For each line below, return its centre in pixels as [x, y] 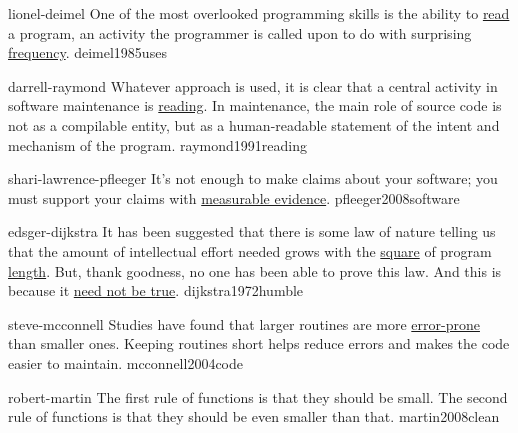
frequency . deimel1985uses [87, 52]
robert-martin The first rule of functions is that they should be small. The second [258, 396]
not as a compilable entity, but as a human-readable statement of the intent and [254, 124]
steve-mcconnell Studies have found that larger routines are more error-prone [244, 323]
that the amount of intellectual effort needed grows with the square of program [250, 250]
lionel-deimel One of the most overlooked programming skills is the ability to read [259, 13]
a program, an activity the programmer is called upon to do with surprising [240, 32]
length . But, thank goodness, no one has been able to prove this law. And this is [255, 270]
